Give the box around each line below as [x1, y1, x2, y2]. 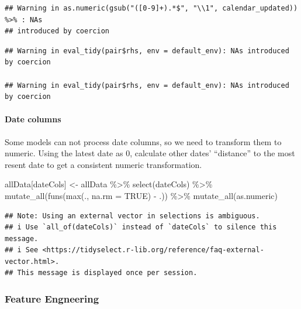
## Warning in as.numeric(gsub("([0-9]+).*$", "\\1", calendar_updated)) [5, 4, 298, 12]
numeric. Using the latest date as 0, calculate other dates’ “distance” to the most [5, 147, 295, 159]
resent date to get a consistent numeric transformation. [5, 158, 202, 170]
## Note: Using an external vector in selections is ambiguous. [5, 211, 260, 220]
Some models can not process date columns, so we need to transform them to [5, 135, 282, 147]
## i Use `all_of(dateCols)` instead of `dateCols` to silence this [5, 223, 277, 232]
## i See [5, 246, 39, 255]
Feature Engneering [5, 291, 99, 305]
